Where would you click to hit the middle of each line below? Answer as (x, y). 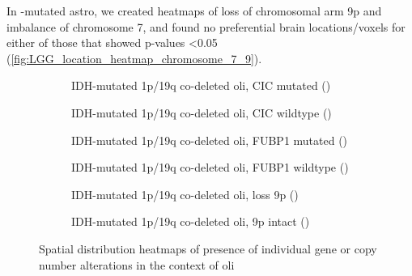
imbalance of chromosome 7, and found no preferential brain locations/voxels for (206, 26)
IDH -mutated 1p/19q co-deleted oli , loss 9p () (185, 194)
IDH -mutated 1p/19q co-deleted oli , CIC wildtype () (202, 112)
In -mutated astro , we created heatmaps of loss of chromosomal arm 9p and (194, 11)
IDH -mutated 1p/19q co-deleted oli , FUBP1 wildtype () (210, 167)
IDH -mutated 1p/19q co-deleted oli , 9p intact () (191, 221)
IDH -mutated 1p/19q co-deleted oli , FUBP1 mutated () (210, 140)
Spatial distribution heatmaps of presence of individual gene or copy (208, 248)
